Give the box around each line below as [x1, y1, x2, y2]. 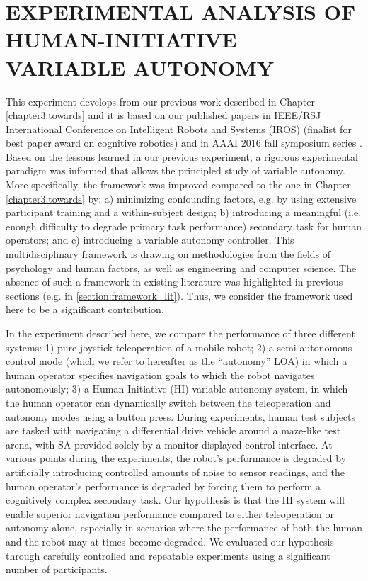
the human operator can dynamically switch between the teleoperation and [6, 395, 331, 410]
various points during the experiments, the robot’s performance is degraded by [6, 451, 346, 466]
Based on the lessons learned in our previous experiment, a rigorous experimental [6, 149, 358, 164]
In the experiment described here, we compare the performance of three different [6, 326, 355, 340]
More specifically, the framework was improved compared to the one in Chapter [6, 177, 351, 192]
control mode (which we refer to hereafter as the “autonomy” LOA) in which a [6, 354, 347, 368]
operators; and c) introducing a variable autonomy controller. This [6, 232, 294, 247]
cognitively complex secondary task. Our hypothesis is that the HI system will [6, 492, 345, 507]
